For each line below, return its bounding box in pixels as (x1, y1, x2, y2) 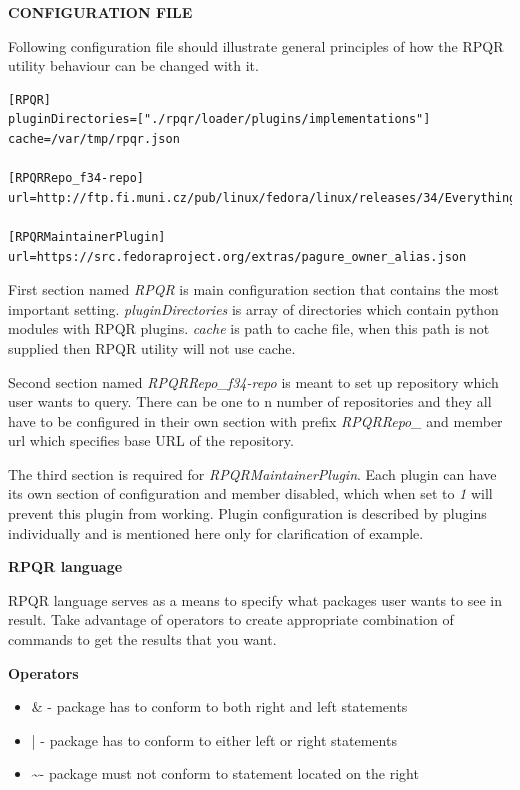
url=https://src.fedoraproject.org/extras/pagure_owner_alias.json (8, 249, 467, 264)
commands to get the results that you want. (8, 629, 277, 650)
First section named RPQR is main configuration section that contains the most (8, 279, 499, 300)
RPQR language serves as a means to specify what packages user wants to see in (8, 589, 502, 610)
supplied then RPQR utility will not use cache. (8, 337, 296, 358)
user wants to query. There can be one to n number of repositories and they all (8, 391, 492, 412)
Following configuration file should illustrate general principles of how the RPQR (8, 35, 504, 56)
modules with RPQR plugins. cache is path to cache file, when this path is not (8, 318, 490, 339)
